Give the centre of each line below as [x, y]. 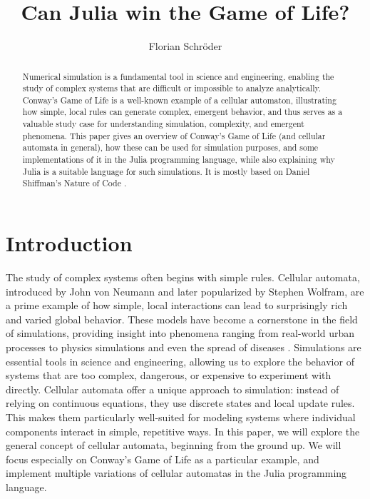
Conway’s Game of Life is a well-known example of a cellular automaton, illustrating [179, 100]
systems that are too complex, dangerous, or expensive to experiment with [169, 375]
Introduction [69, 243]
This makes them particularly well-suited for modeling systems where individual [181, 417]
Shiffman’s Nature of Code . [74, 183]
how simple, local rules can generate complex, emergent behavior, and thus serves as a [183, 112]
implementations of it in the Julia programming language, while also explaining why [179, 160]
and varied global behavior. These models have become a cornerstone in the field [182, 319]
